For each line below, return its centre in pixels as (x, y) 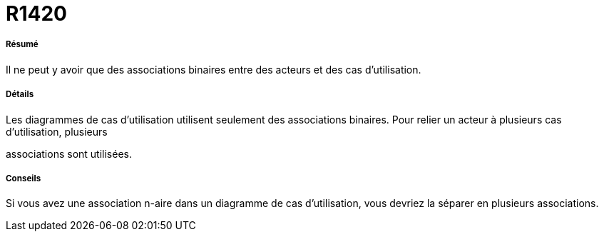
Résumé (22, 45)
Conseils (24, 178)
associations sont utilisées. (69, 153)
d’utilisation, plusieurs (57, 131)
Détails (20, 95)
